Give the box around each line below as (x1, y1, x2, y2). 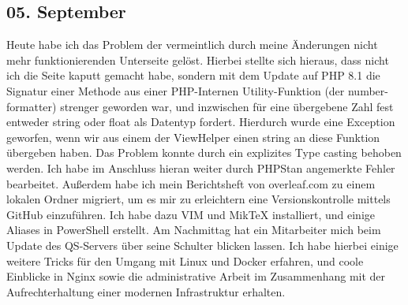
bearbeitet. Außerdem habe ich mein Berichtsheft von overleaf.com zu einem (6, 175, 376, 192)
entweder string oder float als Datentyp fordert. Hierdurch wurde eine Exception (6, 113, 395, 130)
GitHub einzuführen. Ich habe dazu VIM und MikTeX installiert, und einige (6, 206, 375, 222)
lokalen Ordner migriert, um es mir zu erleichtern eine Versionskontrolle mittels (6, 191, 391, 207)
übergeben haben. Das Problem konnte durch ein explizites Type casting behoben (6, 144, 402, 161)
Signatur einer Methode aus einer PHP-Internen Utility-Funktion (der (6, 82, 345, 99)
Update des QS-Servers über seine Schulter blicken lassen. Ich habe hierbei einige (6, 236, 399, 253)
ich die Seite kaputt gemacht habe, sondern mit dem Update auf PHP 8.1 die (6, 67, 380, 84)
